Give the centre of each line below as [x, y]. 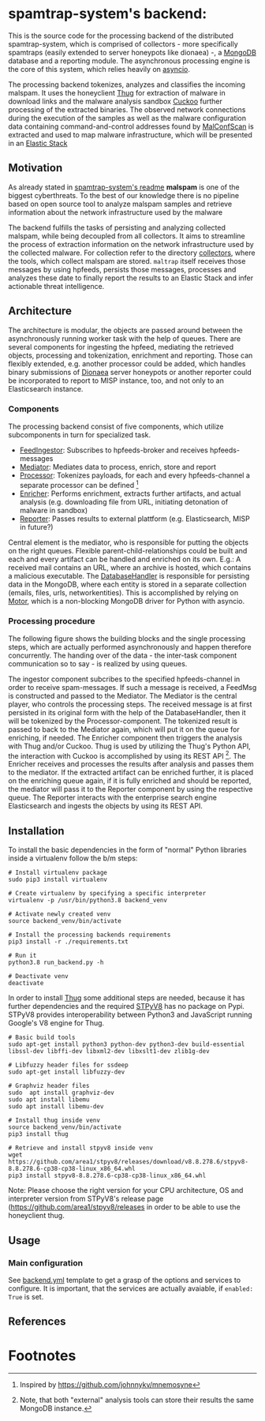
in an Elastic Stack [38, 143]
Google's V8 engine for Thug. [56, 1023]
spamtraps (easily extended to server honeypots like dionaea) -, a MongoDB [132, 52]
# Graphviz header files [49, 1086]
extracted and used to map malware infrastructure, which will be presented [130, 134]
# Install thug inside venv [54, 1121]
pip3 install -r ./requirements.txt [68, 942]
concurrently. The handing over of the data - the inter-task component [123, 655]
